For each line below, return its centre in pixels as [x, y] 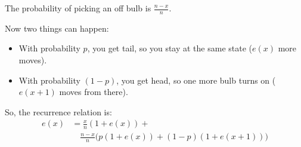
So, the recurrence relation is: [58, 111]
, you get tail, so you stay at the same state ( [170, 48]
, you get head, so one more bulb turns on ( [196, 80]
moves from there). [94, 92]
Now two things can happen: [57, 28]
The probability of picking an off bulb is [78, 8]
